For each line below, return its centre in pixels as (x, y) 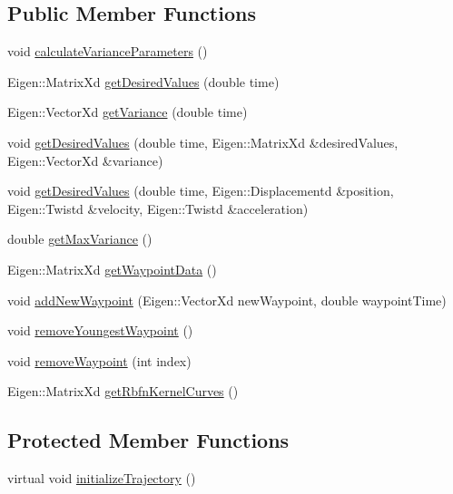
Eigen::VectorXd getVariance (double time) (128, 112)
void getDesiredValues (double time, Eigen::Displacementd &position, (201, 191)
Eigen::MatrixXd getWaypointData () (112, 269)
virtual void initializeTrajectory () (102, 478)
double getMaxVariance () (80, 239)
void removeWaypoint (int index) (99, 360)
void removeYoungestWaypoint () (100, 330)
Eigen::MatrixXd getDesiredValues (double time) (143, 81)
